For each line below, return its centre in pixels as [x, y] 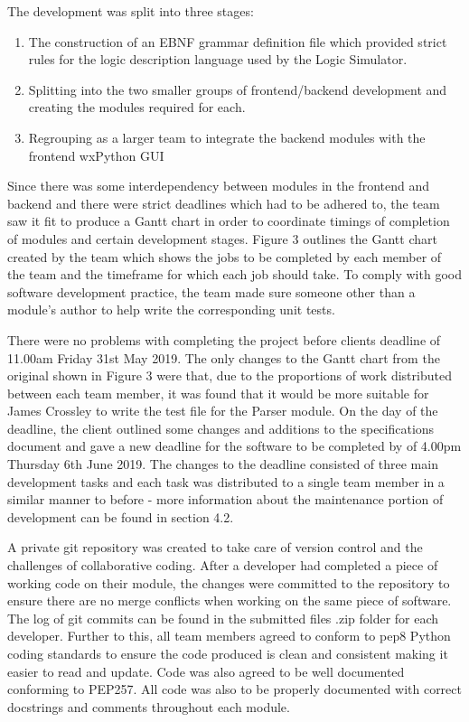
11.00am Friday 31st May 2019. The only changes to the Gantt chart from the [224, 357]
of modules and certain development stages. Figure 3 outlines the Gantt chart [222, 238]
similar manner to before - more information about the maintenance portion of [225, 499]
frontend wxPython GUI [96, 155]
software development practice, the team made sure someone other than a [211, 291]
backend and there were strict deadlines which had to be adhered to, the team [224, 203]
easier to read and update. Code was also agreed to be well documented [206, 671]
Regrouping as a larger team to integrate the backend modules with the [227, 137]
